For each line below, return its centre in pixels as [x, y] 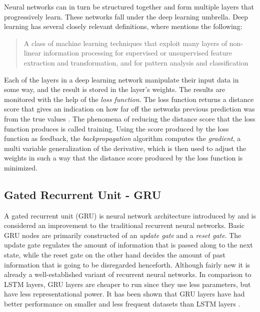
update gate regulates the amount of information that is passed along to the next [128, 245]
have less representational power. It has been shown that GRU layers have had [124, 294]
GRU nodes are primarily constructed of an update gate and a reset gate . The [123, 235]
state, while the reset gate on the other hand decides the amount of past [115, 255]
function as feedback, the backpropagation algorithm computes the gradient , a [122, 138]
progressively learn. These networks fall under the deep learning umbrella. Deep [126, 16]
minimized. [21, 167]
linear [32, 53]
